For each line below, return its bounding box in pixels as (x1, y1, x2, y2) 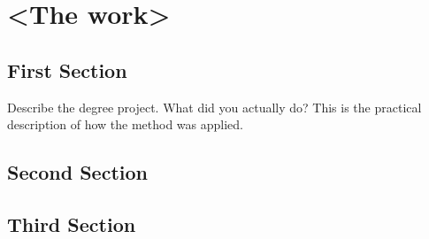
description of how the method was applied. (7, 115, 243, 134)
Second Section (7, 158, 148, 186)
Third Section (7, 210, 136, 237)
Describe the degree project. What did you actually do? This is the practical (7, 97, 422, 116)
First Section (7, 56, 127, 83)
